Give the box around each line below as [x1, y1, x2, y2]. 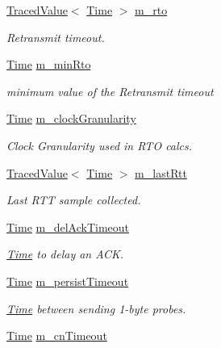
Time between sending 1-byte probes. [6, 300, 186, 317]
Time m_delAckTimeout [6, 218, 130, 235]
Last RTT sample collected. [6, 191, 141, 208]
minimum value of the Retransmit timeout [6, 82, 214, 99]
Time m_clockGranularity [6, 110, 136, 127]
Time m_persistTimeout [6, 272, 129, 289]
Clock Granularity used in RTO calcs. [6, 136, 193, 153]
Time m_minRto [6, 56, 91, 73]
